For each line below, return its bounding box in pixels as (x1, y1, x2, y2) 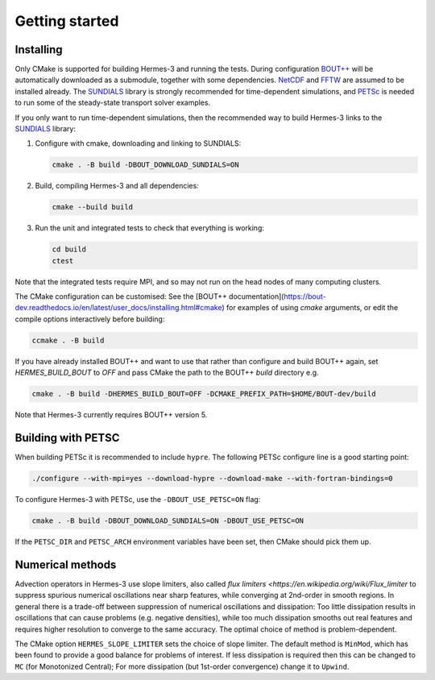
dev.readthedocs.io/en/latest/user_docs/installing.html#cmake (14, 303, 222, 313)
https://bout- (283, 292, 326, 301)
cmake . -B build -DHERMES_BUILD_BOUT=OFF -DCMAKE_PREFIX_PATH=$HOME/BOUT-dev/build (31, 389, 376, 399)
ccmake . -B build (31, 335, 105, 345)
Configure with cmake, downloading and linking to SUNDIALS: (35, 139, 242, 148)
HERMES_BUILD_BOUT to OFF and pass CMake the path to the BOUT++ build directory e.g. (14, 367, 319, 378)
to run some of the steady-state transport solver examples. (14, 97, 211, 108)
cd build (52, 245, 87, 254)
